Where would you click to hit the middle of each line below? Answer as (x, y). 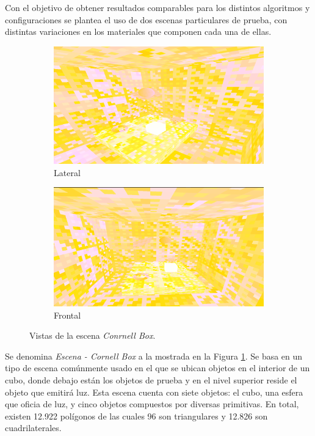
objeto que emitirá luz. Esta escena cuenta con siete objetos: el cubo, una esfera (154, 392)
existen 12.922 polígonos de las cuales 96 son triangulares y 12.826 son (136, 416)
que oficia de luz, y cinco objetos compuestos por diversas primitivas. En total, (152, 404)
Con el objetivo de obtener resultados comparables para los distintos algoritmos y (157, 7)
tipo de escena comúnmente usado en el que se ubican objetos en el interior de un (157, 368)
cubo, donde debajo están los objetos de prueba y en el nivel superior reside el (151, 379)
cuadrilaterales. (33, 428)
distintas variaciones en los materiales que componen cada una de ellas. (138, 31)
